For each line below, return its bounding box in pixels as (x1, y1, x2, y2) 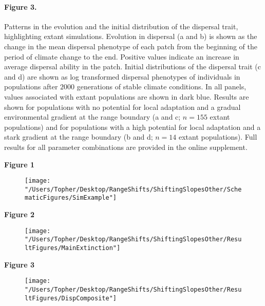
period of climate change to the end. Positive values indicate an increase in (4, 51, 239, 62)
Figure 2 (4, 209, 35, 220)
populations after (4, 81, 58, 92)
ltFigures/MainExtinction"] (25, 244, 121, 252)
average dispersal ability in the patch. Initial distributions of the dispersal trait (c (4, 61, 261, 72)
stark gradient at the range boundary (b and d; (4, 131, 153, 142)
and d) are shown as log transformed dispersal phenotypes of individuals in (4, 71, 240, 82)
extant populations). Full (179, 131, 257, 142)
